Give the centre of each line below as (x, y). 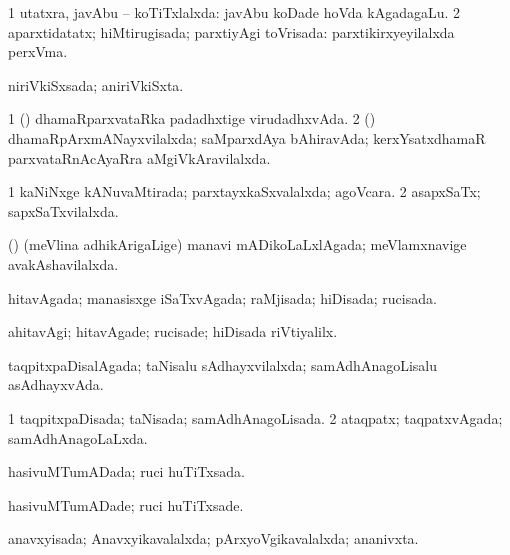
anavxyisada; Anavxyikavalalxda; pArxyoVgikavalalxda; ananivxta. (213, 538)
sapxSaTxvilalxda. (63, 210)
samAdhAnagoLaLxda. (78, 437)
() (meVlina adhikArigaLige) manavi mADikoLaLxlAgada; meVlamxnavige (237, 244)
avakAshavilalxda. (63, 263)
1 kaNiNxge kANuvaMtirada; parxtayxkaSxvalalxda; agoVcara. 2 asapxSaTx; (244, 191)
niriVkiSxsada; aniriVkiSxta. (96, 84)
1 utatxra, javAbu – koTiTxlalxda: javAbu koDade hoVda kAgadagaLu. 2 (234, 12)
